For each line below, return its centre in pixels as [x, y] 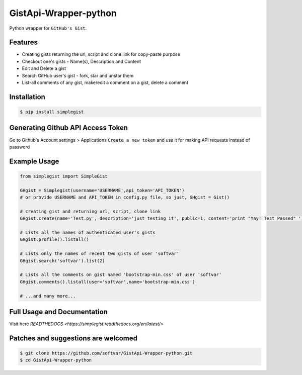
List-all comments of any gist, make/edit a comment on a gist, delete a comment [105, 82]
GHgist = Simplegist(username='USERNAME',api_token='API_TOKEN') [102, 190]
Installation [27, 97]
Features [23, 42]
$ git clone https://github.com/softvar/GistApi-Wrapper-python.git [106, 353]
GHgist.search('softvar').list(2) [62, 261]
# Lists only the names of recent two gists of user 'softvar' [100, 254]
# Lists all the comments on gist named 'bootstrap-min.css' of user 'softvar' [121, 275]
